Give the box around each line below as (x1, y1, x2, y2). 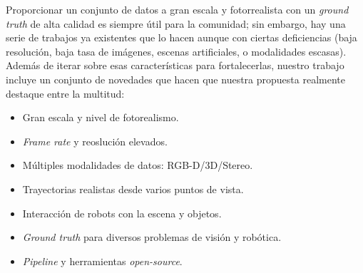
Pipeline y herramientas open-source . (22, 253, 183, 268)
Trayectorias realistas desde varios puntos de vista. (22, 181, 244, 196)
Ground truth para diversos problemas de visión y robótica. (22, 230, 282, 244)
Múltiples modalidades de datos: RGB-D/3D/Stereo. (22, 158, 253, 172)
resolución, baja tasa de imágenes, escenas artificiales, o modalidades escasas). (6, 43, 347, 58)
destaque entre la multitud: (6, 86, 125, 101)
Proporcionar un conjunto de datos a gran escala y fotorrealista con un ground (6, 2, 349, 16)
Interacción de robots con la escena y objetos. (22, 205, 222, 220)
